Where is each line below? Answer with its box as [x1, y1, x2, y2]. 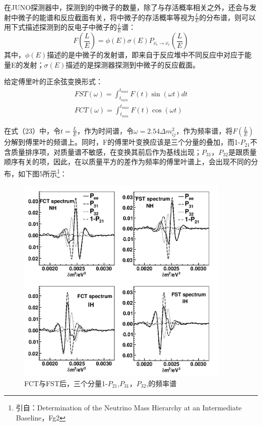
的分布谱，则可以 [199, 12, 256, 22]
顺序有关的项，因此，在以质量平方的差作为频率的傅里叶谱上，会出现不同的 [4, 156, 251, 167]
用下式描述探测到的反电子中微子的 [4, 22, 117, 32]
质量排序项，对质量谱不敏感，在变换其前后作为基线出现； [11, 146, 202, 157]
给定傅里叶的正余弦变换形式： [4, 76, 103, 87]
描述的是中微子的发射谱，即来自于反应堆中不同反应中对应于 [47, 49, 245, 60]
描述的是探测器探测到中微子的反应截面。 [65, 59, 200, 70]
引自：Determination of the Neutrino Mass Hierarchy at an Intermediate [16, 402, 242, 413]
